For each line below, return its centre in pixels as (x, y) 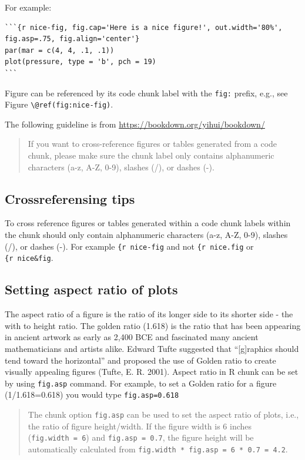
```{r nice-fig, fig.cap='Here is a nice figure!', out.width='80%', (144, 27)
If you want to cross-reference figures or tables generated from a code (152, 144)
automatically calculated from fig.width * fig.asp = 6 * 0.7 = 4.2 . (158, 449)
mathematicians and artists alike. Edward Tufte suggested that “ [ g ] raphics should (152, 348)
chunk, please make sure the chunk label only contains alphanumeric (151, 155)
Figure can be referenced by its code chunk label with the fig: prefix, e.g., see (146, 93)
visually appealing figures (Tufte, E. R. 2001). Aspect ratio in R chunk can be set (152, 372)
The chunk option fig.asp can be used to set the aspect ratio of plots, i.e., (163, 414)
